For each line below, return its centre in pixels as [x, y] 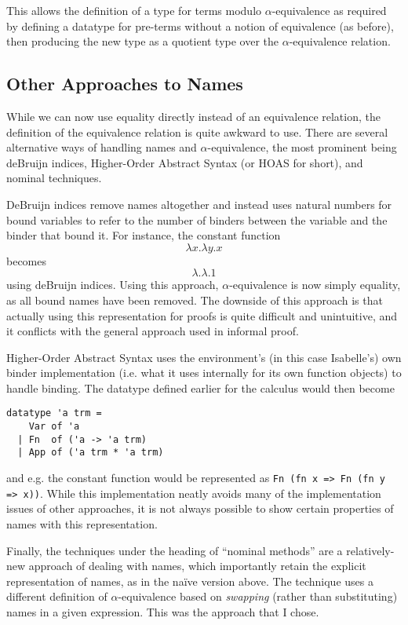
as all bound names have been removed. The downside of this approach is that [195, 300]
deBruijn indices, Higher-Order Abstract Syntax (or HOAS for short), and [185, 162]
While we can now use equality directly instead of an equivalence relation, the [193, 116]
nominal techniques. [54, 178]
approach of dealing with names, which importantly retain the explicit [197, 566]
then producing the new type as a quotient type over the [143, 41]
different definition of [57, 596]
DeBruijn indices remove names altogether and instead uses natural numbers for [199, 204]
